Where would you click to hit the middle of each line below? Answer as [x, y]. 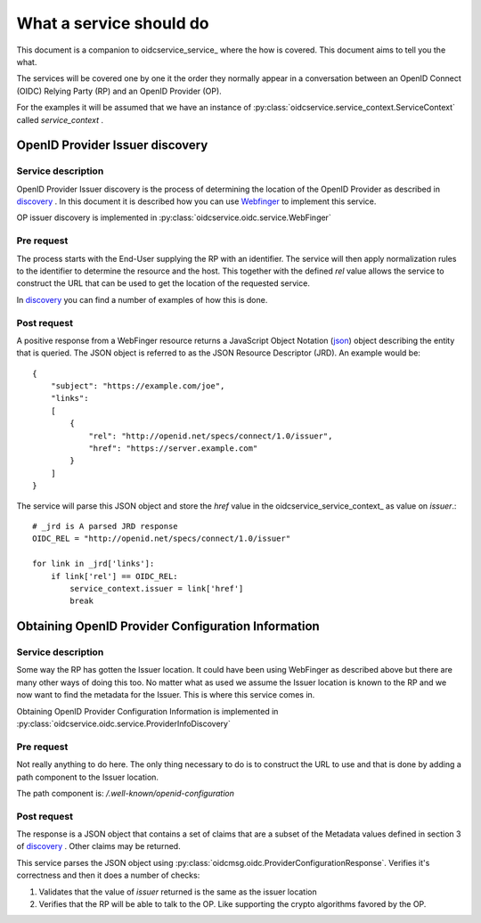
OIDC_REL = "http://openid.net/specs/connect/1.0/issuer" [162, 539]
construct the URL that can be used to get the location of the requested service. [163, 283]
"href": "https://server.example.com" [173, 449]
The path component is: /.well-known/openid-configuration [126, 793]
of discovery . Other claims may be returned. [99, 846]
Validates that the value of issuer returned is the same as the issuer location [178, 892]
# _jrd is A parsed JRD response [105, 526]
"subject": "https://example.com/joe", [138, 386]
